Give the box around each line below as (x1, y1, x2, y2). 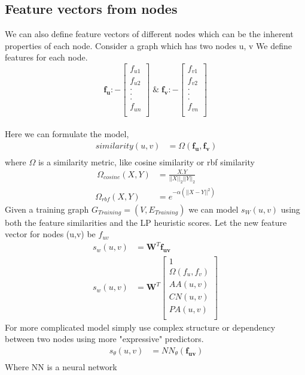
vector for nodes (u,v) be (5, 228, 96, 240)
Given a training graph (5, 202, 89, 215)
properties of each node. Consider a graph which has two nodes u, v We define (5, 39, 292, 52)
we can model (188, 202, 239, 215)
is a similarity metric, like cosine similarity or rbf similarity (38, 155, 255, 168)
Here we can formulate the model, (5, 128, 129, 140)
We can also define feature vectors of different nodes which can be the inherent (5, 28, 294, 40)
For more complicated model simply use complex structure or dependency (5, 320, 276, 333)
